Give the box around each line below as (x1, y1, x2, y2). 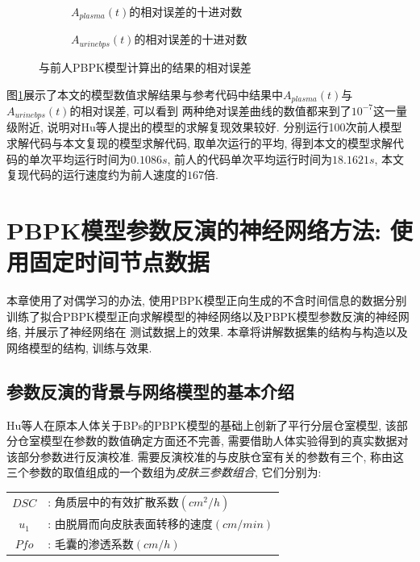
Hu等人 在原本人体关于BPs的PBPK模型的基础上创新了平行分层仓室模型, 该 (6, 416, 397, 433)
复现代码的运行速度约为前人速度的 (6, 166, 187, 183)
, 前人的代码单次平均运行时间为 (167, 150, 333, 167)
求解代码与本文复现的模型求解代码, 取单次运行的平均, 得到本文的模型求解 (6, 135, 393, 151)
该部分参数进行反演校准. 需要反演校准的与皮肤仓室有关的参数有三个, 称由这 (6, 448, 405, 464)
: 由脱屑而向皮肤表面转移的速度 (48, 515, 213, 532)
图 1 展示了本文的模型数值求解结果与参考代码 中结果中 (6, 85, 283, 102)
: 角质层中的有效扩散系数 (48, 493, 179, 510)
